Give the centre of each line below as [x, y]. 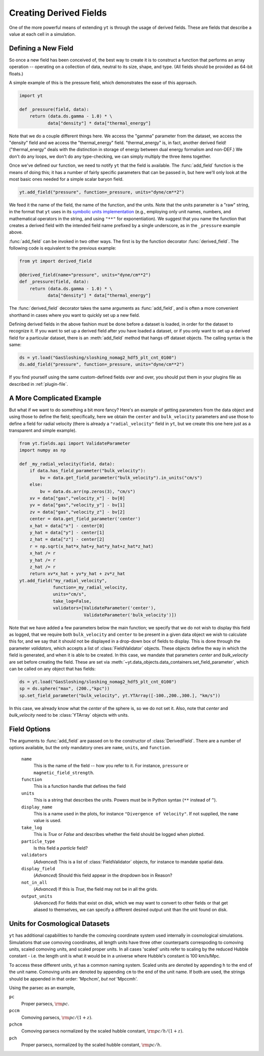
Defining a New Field [41, 48]
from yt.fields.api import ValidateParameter [75, 443]
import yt [31, 96]
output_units [37, 896]
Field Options [30, 729]
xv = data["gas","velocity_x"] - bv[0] [77, 498]
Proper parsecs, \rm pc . [45, 1004]
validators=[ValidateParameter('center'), [105, 608]
